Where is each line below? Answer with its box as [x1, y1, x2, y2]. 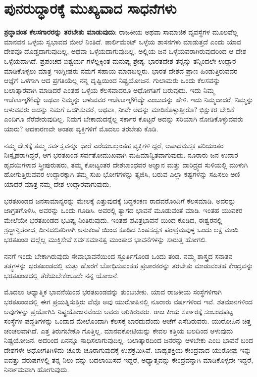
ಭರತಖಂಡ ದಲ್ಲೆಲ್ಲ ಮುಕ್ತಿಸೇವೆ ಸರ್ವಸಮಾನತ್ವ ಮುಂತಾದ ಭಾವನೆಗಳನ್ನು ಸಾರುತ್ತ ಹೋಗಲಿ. [4, 234, 207, 244]
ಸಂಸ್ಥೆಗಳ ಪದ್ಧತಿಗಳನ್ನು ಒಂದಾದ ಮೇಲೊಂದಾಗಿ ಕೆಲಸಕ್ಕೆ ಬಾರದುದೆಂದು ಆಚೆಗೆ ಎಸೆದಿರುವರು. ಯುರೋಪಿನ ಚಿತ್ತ [4, 316, 251, 326]
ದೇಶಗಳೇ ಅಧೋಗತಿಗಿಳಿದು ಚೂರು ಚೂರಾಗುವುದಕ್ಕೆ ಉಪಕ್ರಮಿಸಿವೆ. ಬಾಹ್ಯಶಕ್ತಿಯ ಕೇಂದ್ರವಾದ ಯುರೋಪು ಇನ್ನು [4, 344, 252, 355]
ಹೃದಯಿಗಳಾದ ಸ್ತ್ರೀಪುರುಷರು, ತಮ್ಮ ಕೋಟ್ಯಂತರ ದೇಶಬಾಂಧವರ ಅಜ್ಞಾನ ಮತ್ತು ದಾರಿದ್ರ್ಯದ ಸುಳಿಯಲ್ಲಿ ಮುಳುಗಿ [4, 159, 248, 169]
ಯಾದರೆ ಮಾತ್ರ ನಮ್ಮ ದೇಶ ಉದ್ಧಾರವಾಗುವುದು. [4, 179, 111, 189]
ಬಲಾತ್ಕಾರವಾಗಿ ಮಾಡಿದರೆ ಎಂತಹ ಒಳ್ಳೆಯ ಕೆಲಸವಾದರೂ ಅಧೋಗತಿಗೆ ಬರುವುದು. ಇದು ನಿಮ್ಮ [4, 84, 215, 95]
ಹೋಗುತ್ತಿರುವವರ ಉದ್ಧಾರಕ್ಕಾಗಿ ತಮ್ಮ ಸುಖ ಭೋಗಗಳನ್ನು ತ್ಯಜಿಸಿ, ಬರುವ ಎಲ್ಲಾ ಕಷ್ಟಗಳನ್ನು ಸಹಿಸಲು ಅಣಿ [4, 169, 240, 179]
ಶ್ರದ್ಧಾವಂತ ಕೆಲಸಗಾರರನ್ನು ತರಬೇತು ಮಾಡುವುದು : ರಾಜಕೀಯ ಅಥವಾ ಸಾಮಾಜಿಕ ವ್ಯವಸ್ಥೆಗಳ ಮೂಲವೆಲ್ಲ [4, 27, 238, 37]
